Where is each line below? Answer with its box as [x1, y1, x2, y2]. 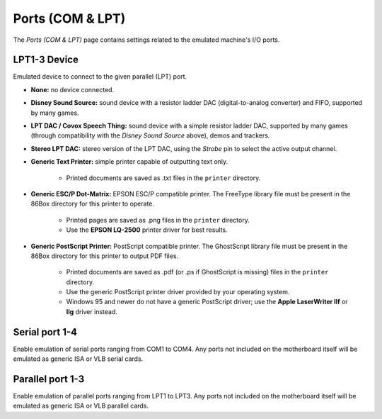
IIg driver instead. [66, 307, 118, 315]
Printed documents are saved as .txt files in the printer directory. [66, 174, 261, 182]
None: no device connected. [30, 85, 115, 94]
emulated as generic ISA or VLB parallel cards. [13, 401, 149, 410]
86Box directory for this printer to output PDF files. [30, 252, 179, 260]
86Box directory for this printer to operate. [30, 199, 155, 208]
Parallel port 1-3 [13, 373, 85, 385]
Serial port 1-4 [13, 326, 78, 338]
